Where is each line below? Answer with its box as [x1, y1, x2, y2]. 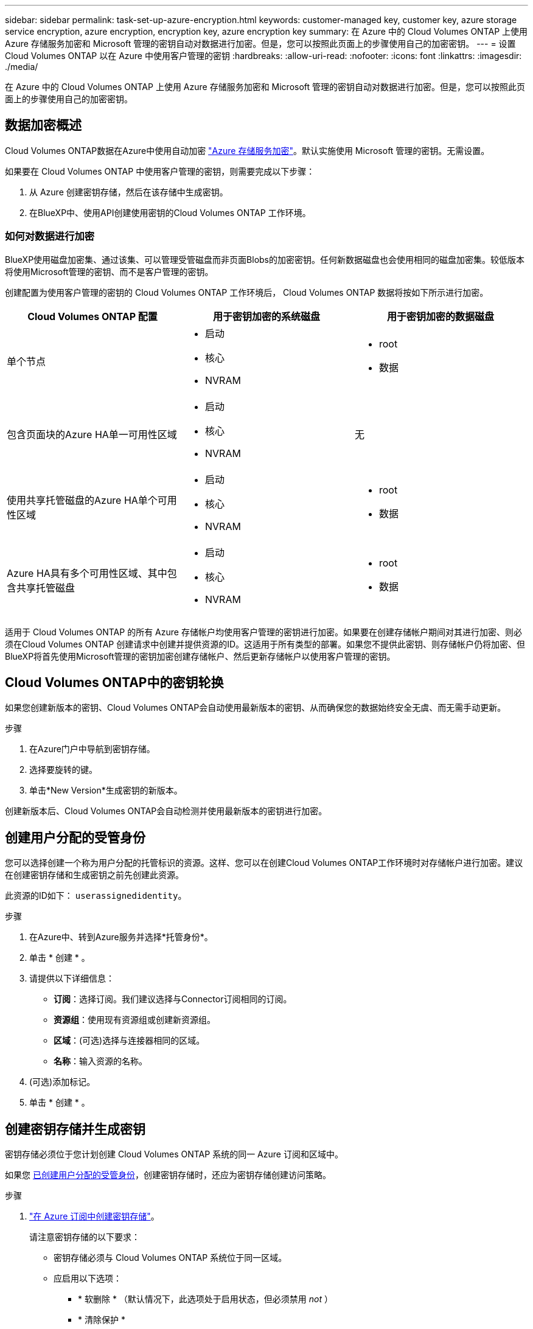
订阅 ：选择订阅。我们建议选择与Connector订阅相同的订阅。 [54, 994, 292, 1005]
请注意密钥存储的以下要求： [29, 1232, 140, 1243]
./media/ [5, 61, 38, 72]
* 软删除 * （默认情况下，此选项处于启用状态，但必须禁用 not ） [78, 1294, 333, 1305]
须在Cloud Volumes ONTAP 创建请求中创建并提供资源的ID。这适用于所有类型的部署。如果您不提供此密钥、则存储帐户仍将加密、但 [5, 638, 526, 649]
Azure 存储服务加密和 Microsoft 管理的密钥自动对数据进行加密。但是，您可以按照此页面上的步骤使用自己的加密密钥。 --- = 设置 [5, 38, 516, 49]
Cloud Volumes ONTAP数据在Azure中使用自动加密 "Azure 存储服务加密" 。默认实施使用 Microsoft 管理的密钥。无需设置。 [5, 145, 490, 156]
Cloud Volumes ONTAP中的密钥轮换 [5, 675, 224, 691]
